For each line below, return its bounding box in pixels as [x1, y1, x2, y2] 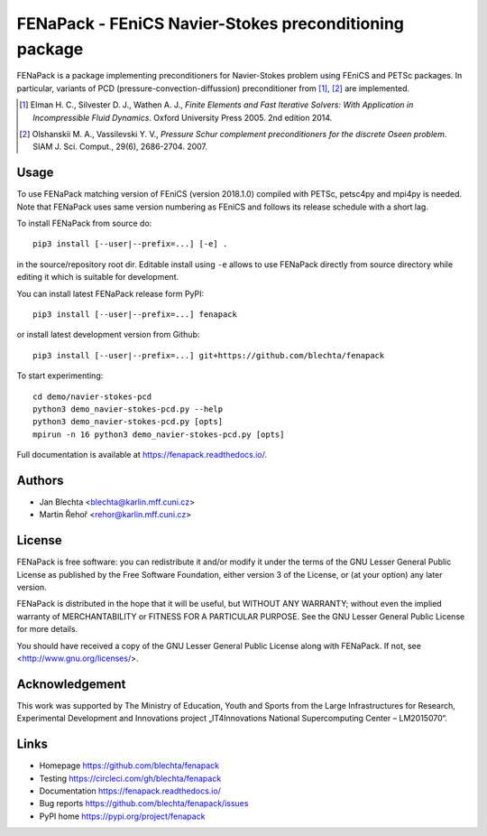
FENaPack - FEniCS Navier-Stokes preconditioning [16, 14, 405, 33]
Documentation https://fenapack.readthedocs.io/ [39, 785, 221, 796]
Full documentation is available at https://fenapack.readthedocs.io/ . [16, 450, 268, 460]
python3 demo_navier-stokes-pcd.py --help [32, 404, 224, 414]
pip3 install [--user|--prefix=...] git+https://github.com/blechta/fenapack [32, 350, 385, 360]
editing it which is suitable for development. [16, 272, 179, 283]
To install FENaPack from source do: [16, 218, 152, 228]
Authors [16, 472, 64, 488]
